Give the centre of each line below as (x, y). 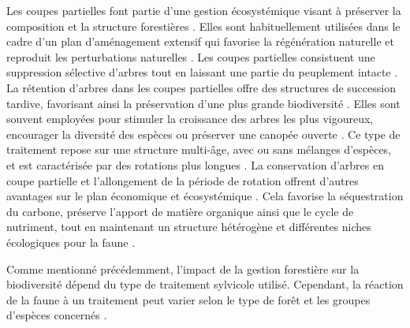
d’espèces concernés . (57, 315)
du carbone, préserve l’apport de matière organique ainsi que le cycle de (180, 211)
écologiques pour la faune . (71, 242)
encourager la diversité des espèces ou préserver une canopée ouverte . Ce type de (203, 134)
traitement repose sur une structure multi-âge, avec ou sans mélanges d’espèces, (199, 149)
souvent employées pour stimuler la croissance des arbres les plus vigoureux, (190, 119)
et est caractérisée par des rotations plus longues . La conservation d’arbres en (195, 164)
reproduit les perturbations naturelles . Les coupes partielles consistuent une (191, 56)
